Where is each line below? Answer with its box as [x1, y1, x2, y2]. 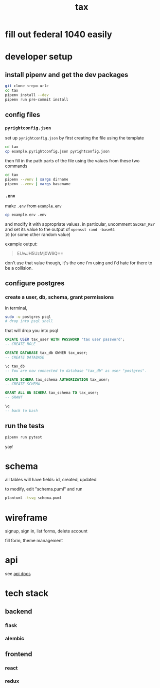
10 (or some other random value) [5, 231, 71, 237]
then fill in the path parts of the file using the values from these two [5, 158, 140, 164]
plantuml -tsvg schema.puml [5, 495, 62, 501]
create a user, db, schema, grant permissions [5, 294, 114, 301]
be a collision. [5, 265, 33, 271]
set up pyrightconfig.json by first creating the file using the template [5, 135, 144, 141]
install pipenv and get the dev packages [5, 70, 128, 79]
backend [5, 607, 33, 615]
